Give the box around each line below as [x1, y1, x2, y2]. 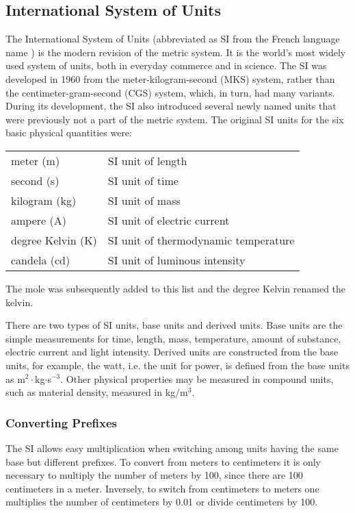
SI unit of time [107, 172, 179, 188]
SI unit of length [107, 152, 187, 168]
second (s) [11, 172, 60, 188]
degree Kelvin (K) [11, 232, 97, 248]
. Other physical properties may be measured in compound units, [60, 371, 334, 386]
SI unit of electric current [107, 212, 230, 228]
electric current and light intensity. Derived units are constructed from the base [5, 345, 339, 359]
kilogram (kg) [11, 192, 77, 208]
